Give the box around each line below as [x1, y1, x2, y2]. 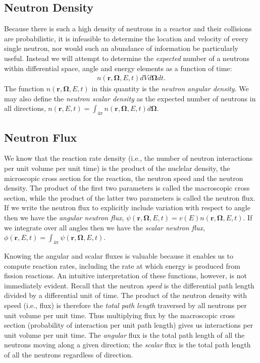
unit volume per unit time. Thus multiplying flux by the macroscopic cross [4, 310, 235, 320]
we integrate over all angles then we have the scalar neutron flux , [4, 222, 205, 232]
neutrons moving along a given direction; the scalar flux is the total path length [4, 339, 251, 350]
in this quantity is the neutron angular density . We [91, 83, 249, 94]
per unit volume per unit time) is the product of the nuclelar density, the [4, 162, 230, 173]
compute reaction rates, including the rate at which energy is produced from [4, 260, 240, 271]
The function [4, 83, 44, 94]
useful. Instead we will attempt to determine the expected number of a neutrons [4, 52, 250, 63]
